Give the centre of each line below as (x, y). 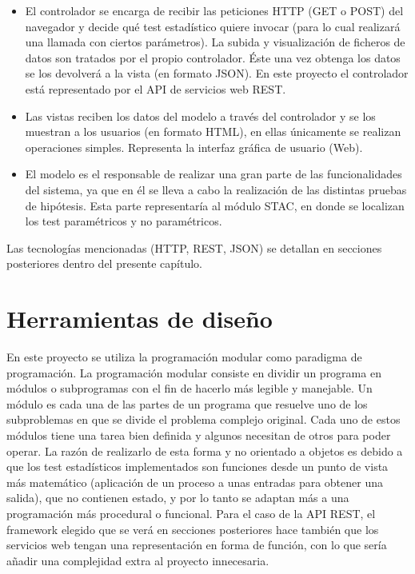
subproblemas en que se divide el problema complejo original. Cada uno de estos (204, 419)
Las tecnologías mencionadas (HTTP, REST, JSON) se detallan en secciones (194, 247)
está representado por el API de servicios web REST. (156, 88)
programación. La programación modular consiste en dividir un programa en (194, 372)
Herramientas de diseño (140, 319)
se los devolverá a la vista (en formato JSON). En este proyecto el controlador (217, 73)
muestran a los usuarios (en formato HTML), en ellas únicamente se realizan (213, 132)
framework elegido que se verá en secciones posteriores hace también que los (193, 529)
